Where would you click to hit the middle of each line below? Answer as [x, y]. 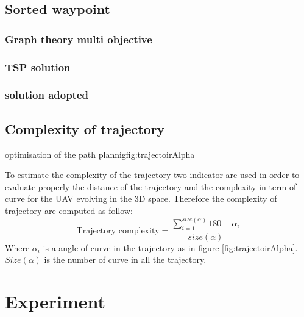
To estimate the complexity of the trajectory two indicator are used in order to [152, 175]
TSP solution [38, 67]
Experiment [55, 301]
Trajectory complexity [118, 231]
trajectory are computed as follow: [69, 210]
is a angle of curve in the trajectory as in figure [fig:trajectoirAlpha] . [170, 247]
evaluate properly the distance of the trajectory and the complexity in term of [151, 186]
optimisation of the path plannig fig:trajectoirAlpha [100, 154]
